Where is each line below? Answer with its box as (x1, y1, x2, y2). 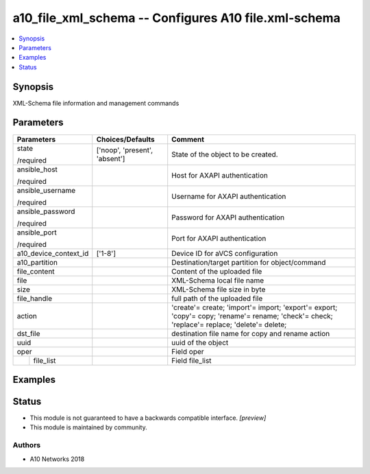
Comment (171, 134, 205, 144)
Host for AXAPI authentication (171, 170, 269, 180)
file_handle (16, 294, 53, 303)
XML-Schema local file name (171, 275, 264, 285)
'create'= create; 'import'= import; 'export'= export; (171, 303, 338, 312)
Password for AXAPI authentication (171, 213, 285, 222)
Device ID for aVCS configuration (171, 248, 278, 258)
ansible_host (16, 165, 58, 174)
